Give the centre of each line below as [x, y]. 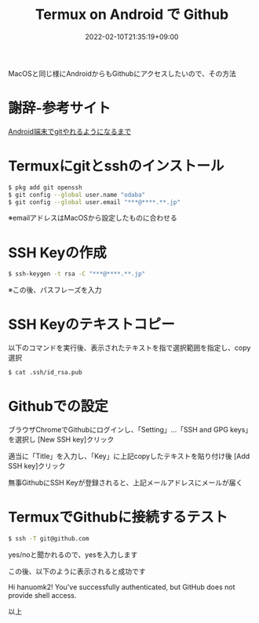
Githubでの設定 [58, 406]
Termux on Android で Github [132, 15]
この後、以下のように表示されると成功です [77, 571]
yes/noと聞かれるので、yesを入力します [73, 554]
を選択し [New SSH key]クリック [61, 439]
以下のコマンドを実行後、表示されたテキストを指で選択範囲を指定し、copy [129, 348]
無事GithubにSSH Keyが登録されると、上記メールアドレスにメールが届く [126, 483]
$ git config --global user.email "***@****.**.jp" [94, 202]
